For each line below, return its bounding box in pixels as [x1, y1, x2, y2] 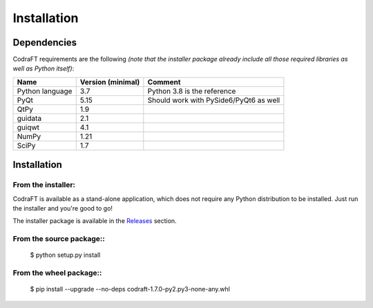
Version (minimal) [79, 77, 140, 86]
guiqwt [17, 122, 40, 132]
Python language [17, 86, 73, 96]
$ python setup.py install [30, 251, 101, 259]
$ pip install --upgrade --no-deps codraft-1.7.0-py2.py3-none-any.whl [30, 285, 231, 293]
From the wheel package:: [12, 268, 102, 278]
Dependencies [12, 37, 77, 48]
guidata [17, 113, 41, 123]
